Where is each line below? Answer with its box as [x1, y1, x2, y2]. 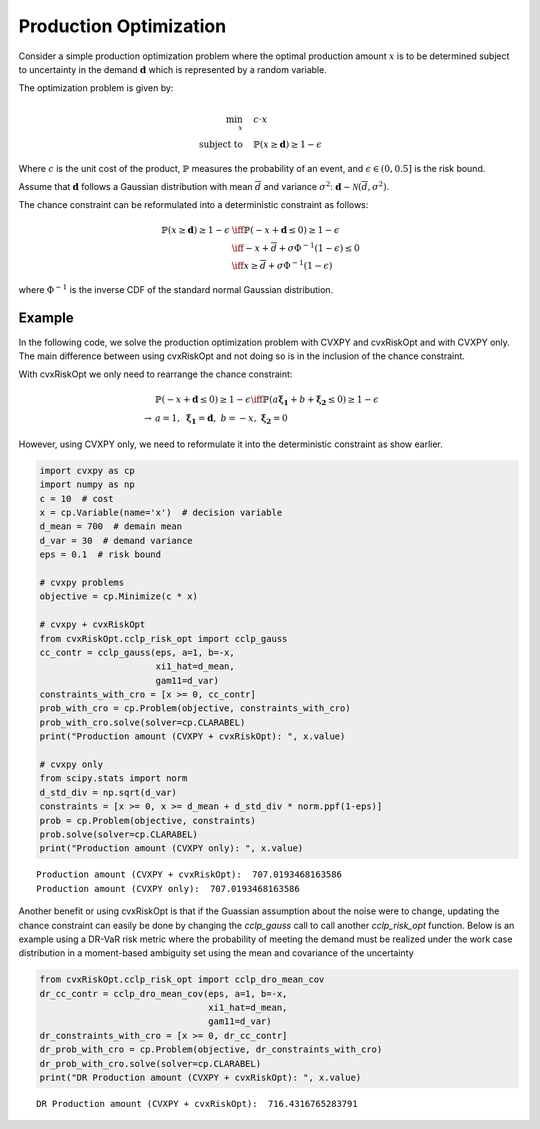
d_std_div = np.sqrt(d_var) [39, 786, 177, 798]
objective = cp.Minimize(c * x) [39, 591, 199, 602]
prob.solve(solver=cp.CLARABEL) [39, 828, 199, 840]
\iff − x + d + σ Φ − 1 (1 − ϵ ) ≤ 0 [231, 240, 360, 254]
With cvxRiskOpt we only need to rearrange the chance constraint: [18, 368, 293, 380]
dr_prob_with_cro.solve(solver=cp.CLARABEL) [39, 1058, 262, 1069]
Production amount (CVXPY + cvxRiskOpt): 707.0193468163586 [36, 869, 342, 880]
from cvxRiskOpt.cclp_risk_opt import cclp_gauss [39, 633, 288, 644]
